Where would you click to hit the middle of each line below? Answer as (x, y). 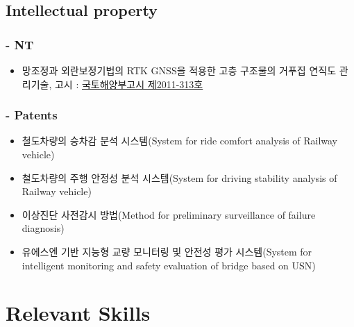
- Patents (32, 115)
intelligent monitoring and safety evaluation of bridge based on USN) (169, 265)
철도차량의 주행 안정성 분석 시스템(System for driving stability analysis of (179, 177)
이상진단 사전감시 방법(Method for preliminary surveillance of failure (169, 214)
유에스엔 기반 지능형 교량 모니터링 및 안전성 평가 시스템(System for (167, 251)
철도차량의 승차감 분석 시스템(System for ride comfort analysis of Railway (179, 141)
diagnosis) (43, 228)
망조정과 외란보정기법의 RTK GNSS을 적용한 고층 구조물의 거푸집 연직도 (179, 70)
